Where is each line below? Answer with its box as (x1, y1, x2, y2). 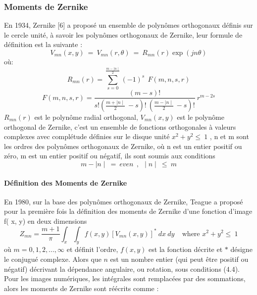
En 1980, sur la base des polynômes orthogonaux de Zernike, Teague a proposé (4, 196, 243, 206)
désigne (230, 244, 253, 254)
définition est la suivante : (4, 39, 83, 49)
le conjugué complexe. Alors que (4, 253, 102, 264)
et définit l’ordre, (66, 244, 118, 254)
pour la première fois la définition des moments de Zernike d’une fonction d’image (4, 206, 253, 216)
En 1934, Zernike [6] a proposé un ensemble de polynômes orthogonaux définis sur (4, 20, 253, 30)
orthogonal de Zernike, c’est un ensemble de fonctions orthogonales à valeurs (4, 121, 236, 132)
